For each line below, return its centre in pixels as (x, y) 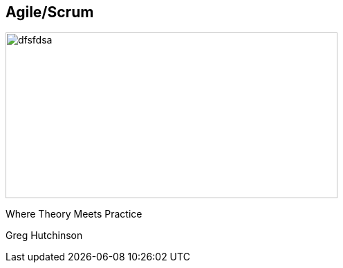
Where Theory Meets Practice (74, 214)
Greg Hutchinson (44, 236)
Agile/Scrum (50, 12)
